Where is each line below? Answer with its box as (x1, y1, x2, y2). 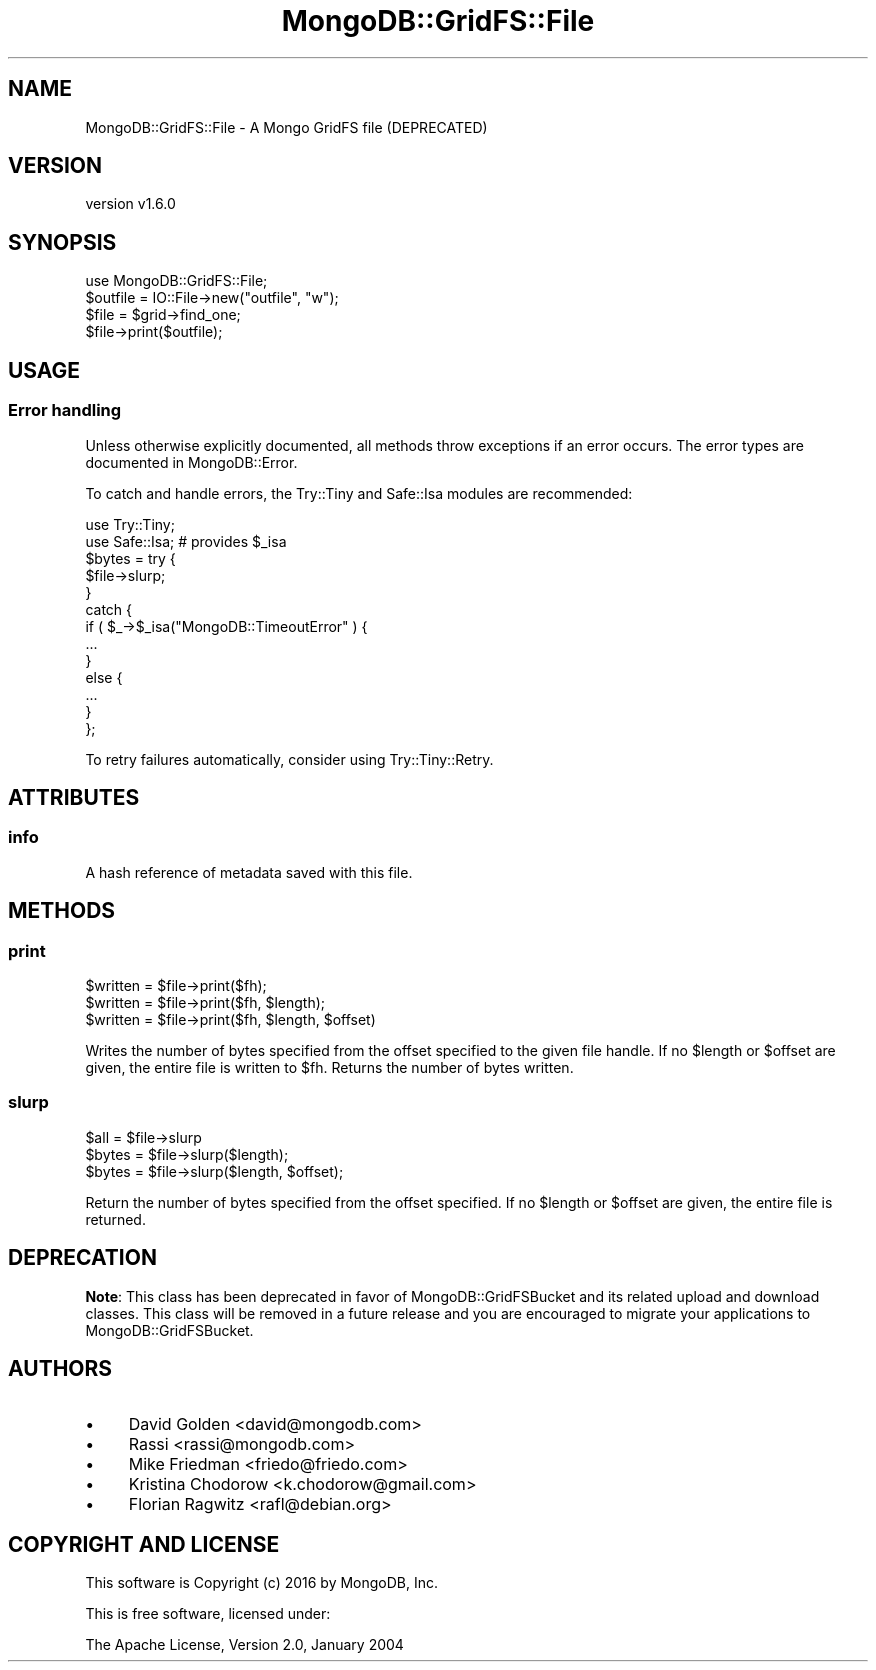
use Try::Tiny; (85, 515, 175, 533)
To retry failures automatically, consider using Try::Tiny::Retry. (85, 750, 494, 768)
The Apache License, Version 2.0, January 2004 (85, 1636, 404, 1654)
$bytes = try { (85, 549, 176, 567)
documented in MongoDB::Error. (85, 453, 298, 471)
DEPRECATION (8, 1245, 157, 1271)
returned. (85, 1210, 146, 1228)
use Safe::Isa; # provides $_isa (85, 532, 287, 550)
